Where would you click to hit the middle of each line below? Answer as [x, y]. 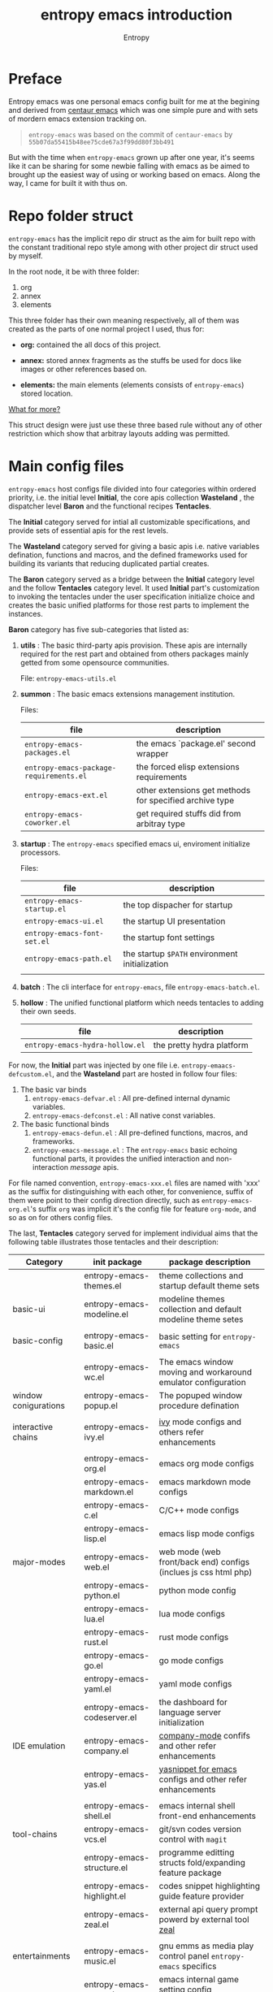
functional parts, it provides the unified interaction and [123, 1158]
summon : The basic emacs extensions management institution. [128, 694]
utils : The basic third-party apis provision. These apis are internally [134, 645]
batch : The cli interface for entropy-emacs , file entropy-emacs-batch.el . [140, 987]
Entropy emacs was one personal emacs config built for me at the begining [134, 101]
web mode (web [190, 1552]
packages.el [47, 752]
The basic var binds [53, 1089]
